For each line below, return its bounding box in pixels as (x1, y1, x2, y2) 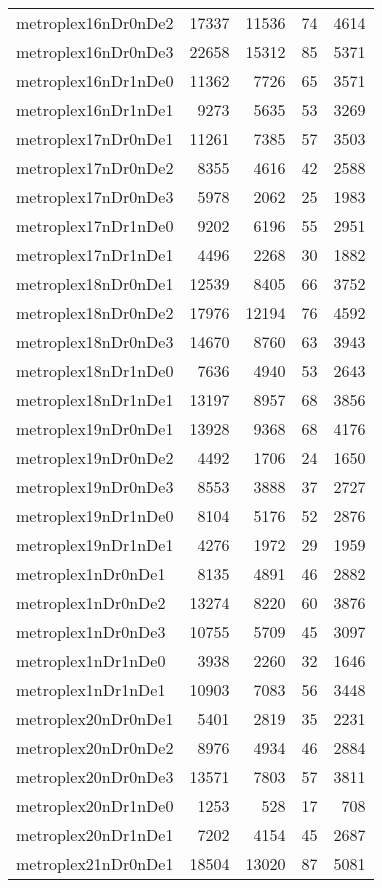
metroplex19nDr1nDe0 (16, 504, 174, 527)
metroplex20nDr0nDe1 (16, 707, 174, 730)
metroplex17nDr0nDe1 (16, 127, 174, 150)
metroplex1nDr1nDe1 (16, 678, 166, 701)
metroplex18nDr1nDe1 (16, 388, 174, 411)
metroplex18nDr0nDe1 (16, 272, 174, 295)
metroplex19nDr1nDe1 (16, 533, 174, 556)
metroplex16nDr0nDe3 (16, 40, 174, 63)
